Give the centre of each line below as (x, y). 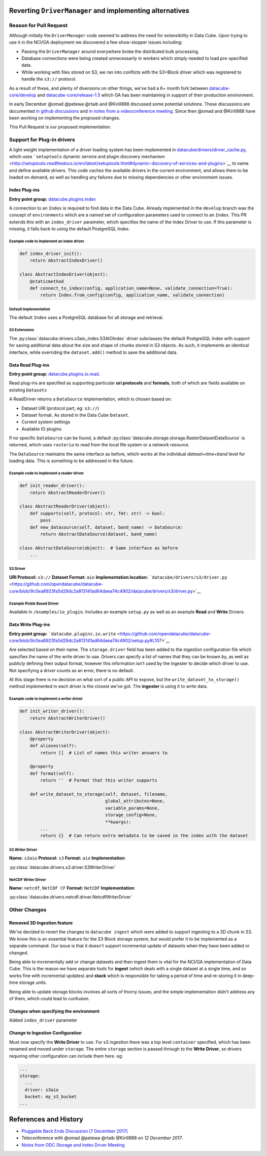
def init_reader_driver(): (52, 486)
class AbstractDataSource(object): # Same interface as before (99, 548)
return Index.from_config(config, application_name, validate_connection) (133, 295)
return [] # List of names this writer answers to (104, 753)
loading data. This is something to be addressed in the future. (71, 461)
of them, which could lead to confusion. (50, 998)
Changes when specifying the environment (54, 1011)
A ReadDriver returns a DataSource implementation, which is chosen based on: (90, 399)
